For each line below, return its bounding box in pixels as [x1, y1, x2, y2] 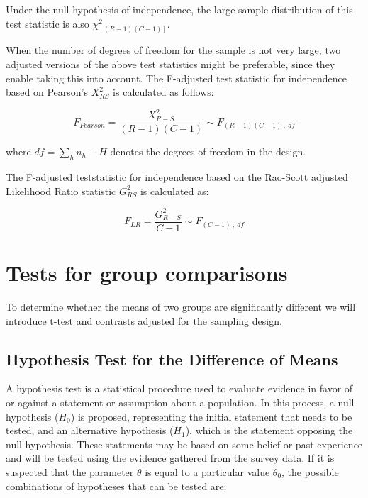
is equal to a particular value [145, 465, 270, 480]
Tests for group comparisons [6, 258, 288, 287]
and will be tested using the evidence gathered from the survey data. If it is [6, 450, 335, 465]
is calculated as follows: [113, 84, 214, 99]
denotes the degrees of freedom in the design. [110, 144, 306, 159]
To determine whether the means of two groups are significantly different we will [6, 299, 356, 314]
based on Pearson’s [6, 84, 88, 99]
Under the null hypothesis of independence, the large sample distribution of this [6, 2, 353, 16]
